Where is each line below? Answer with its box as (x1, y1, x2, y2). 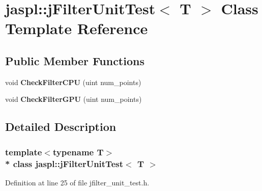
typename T (52, 145, 104, 158)
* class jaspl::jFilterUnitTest (5, 157, 123, 170)
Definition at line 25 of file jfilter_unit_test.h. (5, 177, 150, 187)
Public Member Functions (5, 52, 144, 68)
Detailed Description (5, 119, 117, 134)
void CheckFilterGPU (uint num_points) (5, 94, 142, 104)
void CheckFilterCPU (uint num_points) (5, 76, 141, 87)
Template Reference (5, 18, 148, 39)
